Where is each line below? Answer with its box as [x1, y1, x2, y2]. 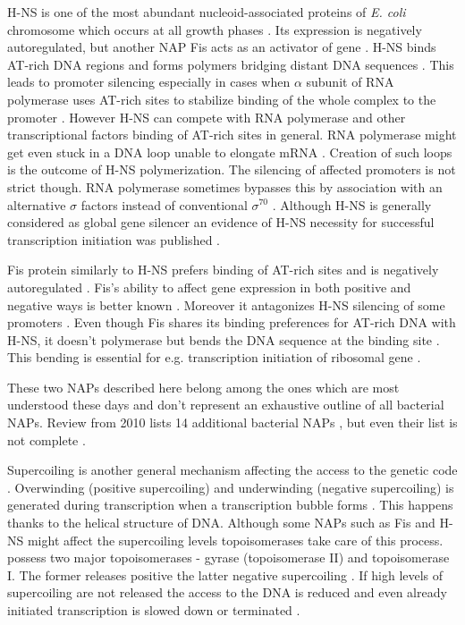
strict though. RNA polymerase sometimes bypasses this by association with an [7, 177, 443, 196]
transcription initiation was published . [7, 230, 220, 249]
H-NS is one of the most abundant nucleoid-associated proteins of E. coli [7, 3, 406, 21]
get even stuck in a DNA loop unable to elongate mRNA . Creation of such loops [7, 142, 452, 161]
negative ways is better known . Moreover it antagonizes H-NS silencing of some [7, 295, 445, 314]
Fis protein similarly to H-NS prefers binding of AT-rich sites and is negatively [7, 260, 439, 279]
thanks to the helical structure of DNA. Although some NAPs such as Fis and [7, 513, 435, 532]
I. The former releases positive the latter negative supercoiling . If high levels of [7, 565, 444, 584]
